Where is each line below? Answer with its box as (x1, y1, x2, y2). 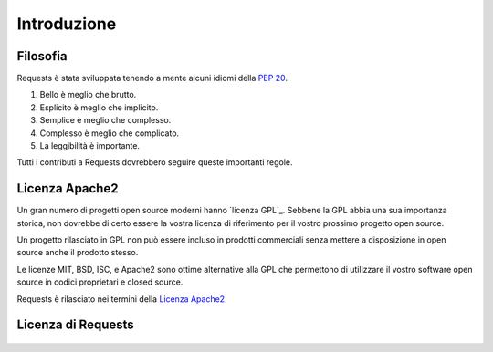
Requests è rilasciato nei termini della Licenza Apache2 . (16, 293, 227, 305)
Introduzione (16, 14, 117, 34)
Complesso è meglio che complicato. (39, 128, 180, 139)
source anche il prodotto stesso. (16, 247, 139, 258)
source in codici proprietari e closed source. (16, 276, 184, 287)
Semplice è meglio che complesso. (39, 115, 172, 126)
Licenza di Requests (16, 317, 134, 333)
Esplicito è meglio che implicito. (39, 101, 159, 113)
